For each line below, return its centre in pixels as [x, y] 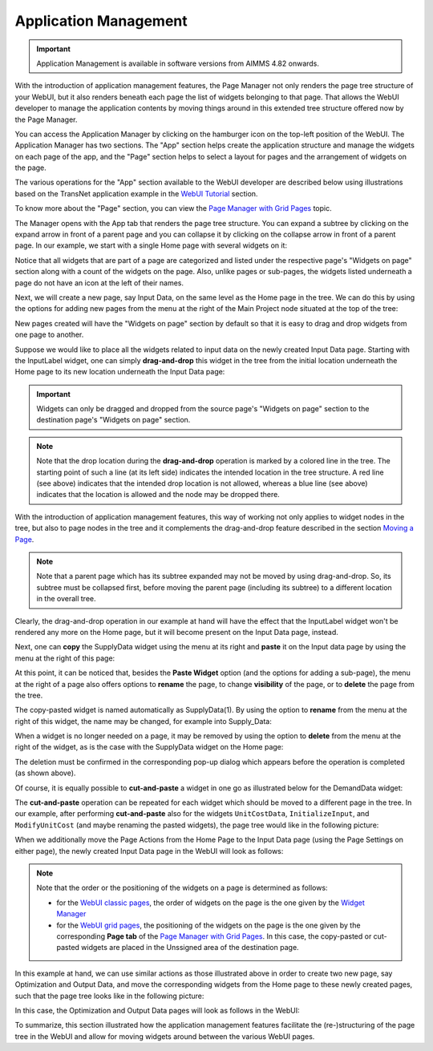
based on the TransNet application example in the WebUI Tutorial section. [136, 193]
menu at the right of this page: [65, 658]
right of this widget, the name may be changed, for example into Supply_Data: [144, 721]
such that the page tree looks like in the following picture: [109, 996]
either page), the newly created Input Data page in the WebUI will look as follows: [149, 851]
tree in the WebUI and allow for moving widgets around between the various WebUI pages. [165, 1036]
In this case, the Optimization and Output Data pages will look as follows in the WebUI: [157, 1010]
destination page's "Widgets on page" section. [113, 420]
